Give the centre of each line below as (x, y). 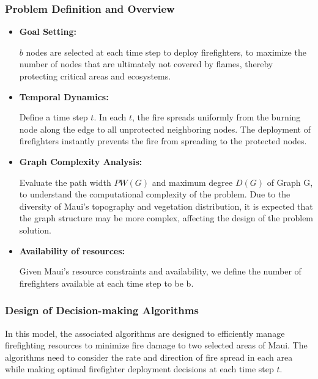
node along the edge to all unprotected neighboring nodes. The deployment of (165, 129)
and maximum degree (192, 182)
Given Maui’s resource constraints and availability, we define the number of (160, 271)
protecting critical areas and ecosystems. (95, 76)
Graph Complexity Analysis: (81, 161)
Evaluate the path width (65, 182)
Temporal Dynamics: (64, 96)
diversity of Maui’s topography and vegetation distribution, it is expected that (166, 206)
